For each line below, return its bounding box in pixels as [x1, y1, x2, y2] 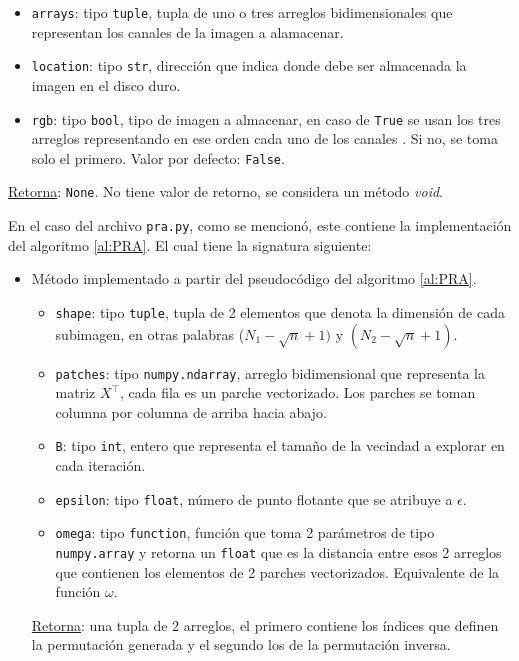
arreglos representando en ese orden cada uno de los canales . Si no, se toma [31, 128, 498, 149]
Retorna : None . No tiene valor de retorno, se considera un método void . [8, 181, 443, 202]
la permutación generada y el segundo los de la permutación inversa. [31, 634, 451, 655]
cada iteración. [55, 455, 146, 476]
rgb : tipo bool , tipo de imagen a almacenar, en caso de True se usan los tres [31, 108, 501, 129]
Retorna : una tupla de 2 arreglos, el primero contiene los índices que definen [31, 614, 499, 635]
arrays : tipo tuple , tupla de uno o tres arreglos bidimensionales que [31, 2, 453, 22]
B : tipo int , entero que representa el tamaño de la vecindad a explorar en [55, 435, 505, 456]
